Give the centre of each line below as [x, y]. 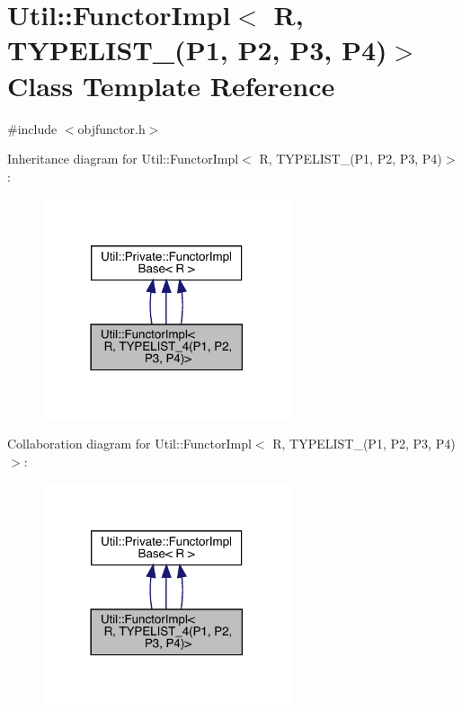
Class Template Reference [171, 85]
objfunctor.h [111, 128]
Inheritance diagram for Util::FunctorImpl [123, 159]
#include [32, 128]
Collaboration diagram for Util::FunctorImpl [129, 444]
